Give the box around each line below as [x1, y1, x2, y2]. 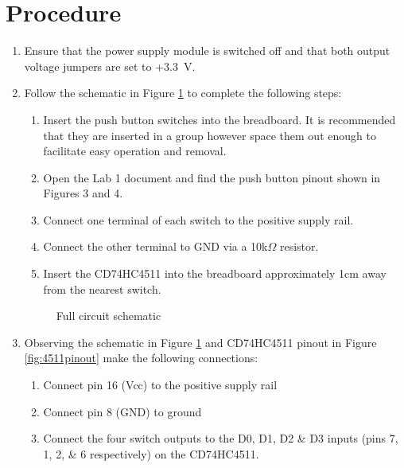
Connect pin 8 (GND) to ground [43, 403, 202, 419]
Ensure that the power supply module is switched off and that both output [24, 42, 390, 59]
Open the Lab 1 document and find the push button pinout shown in [43, 169, 381, 185]
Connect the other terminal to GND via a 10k [43, 238, 268, 255]
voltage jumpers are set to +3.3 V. [24, 57, 196, 74]
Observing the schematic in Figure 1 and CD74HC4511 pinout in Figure [24, 333, 377, 350]
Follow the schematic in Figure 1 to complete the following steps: [24, 84, 342, 101]
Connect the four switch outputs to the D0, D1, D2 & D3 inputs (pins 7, [43, 430, 398, 447]
